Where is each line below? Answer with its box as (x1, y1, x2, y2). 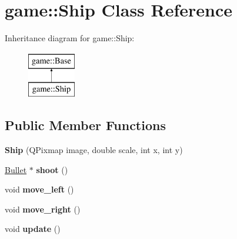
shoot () (36, 163, 68, 175)
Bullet (5, 163, 27, 175)
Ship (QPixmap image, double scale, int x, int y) (5, 144, 183, 156)
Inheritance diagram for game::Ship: (5, 32, 135, 44)
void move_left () (5, 183, 74, 195)
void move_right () (5, 203, 81, 215)
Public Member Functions (5, 116, 166, 134)
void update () (5, 223, 61, 235)
